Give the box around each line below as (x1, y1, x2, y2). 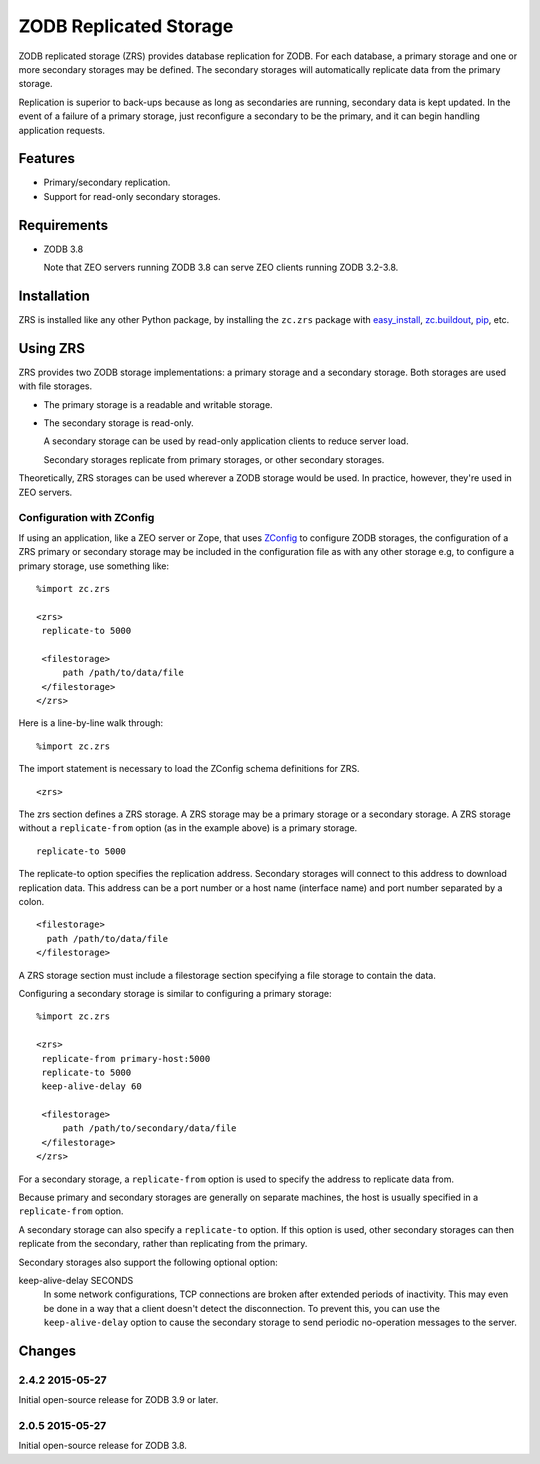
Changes (18, 1342, 77, 1359)
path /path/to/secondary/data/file (62, 1123, 237, 1134)
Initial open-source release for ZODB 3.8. (18, 1440, 187, 1452)
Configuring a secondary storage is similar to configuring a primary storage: (18, 987, 332, 999)
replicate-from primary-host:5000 (41, 1053, 211, 1064)
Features (18, 150, 75, 167)
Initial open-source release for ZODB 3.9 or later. (18, 1394, 219, 1406)
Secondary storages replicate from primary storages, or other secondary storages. (43, 453, 385, 465)
